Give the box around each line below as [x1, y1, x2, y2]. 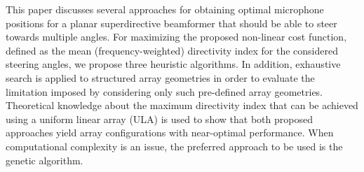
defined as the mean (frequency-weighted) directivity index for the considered [6, 43, 338, 57]
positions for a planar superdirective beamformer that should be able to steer [6, 15, 337, 30]
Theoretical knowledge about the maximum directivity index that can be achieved [6, 98, 358, 113]
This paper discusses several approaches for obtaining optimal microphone [6, 2, 324, 16]
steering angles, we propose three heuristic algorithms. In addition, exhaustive [6, 57, 341, 71]
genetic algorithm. [6, 152, 83, 167]
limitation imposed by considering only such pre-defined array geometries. [6, 84, 323, 99]
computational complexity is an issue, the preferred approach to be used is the [6, 138, 343, 153]
